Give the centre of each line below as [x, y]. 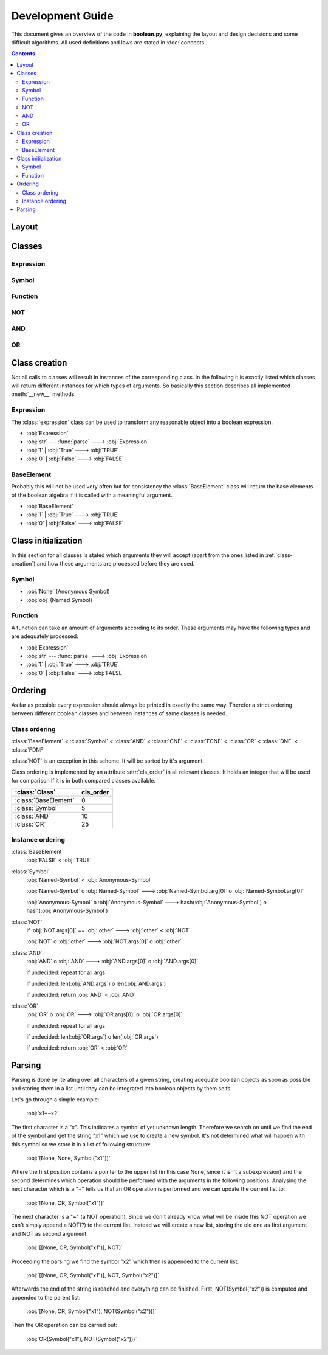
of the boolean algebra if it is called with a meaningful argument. [92, 495]
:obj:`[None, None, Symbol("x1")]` [68, 1158]
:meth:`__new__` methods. [43, 394]
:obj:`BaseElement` [50, 506]
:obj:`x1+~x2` [43, 1114]
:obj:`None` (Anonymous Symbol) [68, 591]
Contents [23, 54]
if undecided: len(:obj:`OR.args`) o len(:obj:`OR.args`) [92, 1036]
